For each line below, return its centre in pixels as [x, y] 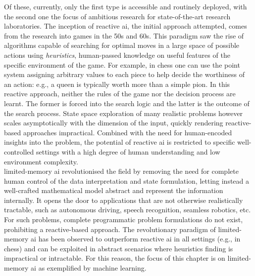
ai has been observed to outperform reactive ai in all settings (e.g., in [136, 239]
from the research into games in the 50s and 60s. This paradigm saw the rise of [124, 35]
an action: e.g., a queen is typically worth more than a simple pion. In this [117, 84]
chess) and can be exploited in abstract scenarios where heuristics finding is [119, 248]
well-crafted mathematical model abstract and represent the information [114, 190]
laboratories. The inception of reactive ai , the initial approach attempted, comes [126, 26]
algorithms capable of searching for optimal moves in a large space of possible [122, 45]
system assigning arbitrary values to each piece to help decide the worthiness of [124, 74]
